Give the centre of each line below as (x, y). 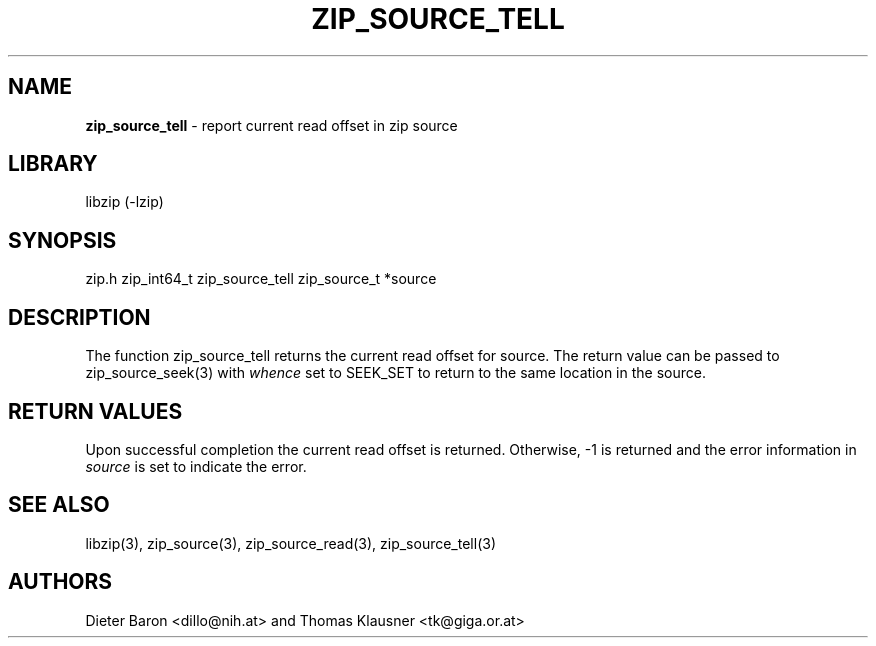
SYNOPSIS (62, 240)
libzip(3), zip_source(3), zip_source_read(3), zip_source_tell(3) (291, 543)
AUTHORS (60, 582)
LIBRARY (53, 164)
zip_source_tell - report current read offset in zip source (271, 125)
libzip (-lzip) (124, 202)
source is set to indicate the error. (196, 466)
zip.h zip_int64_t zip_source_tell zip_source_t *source (261, 279)
